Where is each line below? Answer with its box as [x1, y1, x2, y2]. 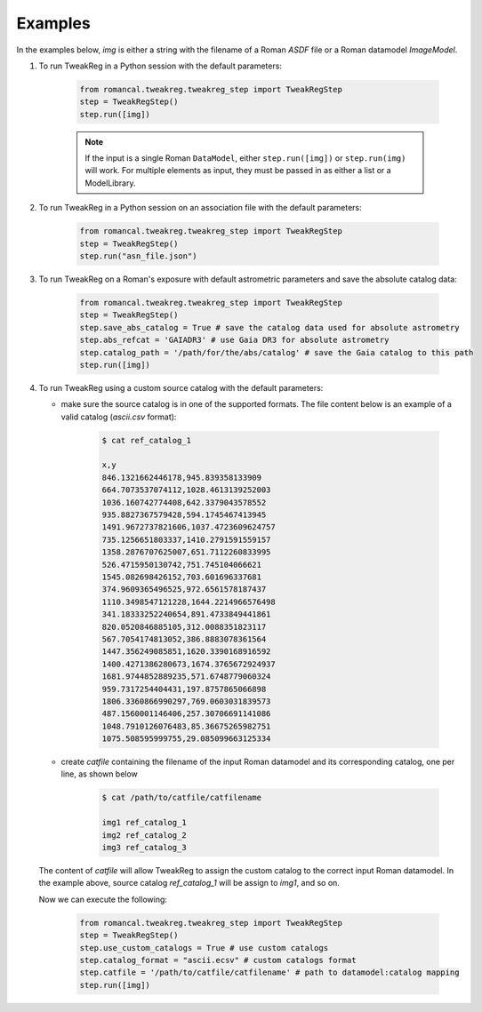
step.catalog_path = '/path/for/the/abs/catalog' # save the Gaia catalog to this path [79, 347, 474, 357]
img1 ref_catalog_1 [101, 817, 187, 828]
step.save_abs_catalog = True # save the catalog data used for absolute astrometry [79, 323, 460, 332]
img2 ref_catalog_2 [101, 830, 187, 840]
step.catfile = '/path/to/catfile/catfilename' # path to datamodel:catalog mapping [79, 968, 460, 977]
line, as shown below [60, 769, 138, 779]
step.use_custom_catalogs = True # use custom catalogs [79, 943, 329, 952]
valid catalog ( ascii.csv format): [60, 411, 177, 422]
